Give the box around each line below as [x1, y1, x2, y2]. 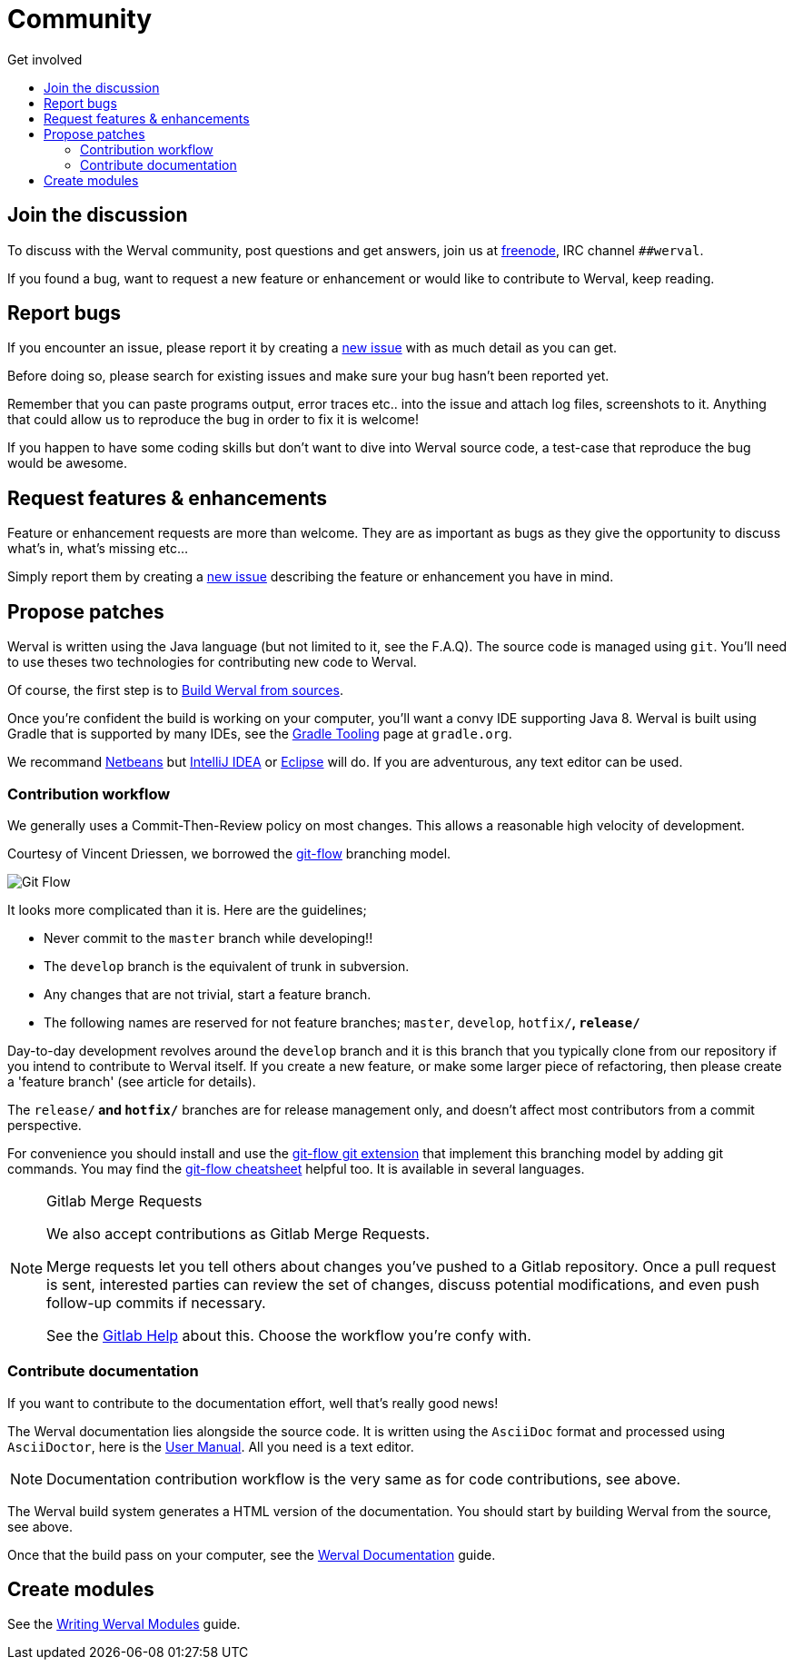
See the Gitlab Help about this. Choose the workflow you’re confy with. [46, 1325, 531, 1345]
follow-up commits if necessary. [46, 1293, 266, 1312]
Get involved [7, 51, 83, 67]
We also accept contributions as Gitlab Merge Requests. [46, 1224, 431, 1243]
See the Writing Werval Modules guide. [7, 1616, 241, 1632]
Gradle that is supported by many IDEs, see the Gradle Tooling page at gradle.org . [7, 726, 512, 742]
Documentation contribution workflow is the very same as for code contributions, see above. [46, 1469, 681, 1488]
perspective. [7, 1116, 82, 1133]
